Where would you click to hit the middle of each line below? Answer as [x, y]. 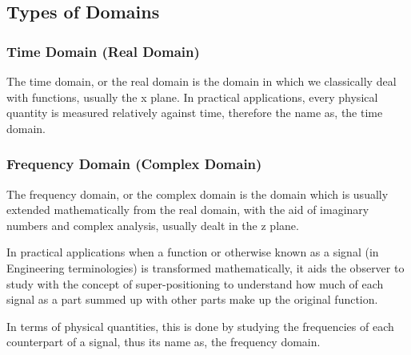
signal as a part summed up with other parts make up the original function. [192, 299]
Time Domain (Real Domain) [103, 51]
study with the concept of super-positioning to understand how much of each [195, 283]
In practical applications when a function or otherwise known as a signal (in [193, 252]
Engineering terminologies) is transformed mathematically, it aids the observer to [205, 267]
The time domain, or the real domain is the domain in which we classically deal [202, 81]
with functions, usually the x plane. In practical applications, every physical [192, 97]
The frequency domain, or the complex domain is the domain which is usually [198, 194]
